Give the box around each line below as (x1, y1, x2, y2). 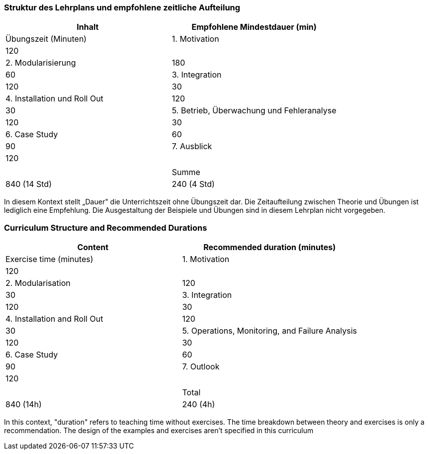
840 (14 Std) (5, 179, 52, 189)
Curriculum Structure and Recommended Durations (4, 222, 207, 233)
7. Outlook (182, 362, 220, 372)
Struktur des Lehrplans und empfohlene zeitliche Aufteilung (4, 2, 241, 12)
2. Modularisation (5, 278, 71, 288)
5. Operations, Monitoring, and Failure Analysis (182, 326, 357, 336)
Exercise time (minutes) (5, 254, 93, 265)
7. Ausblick (171, 141, 212, 152)
